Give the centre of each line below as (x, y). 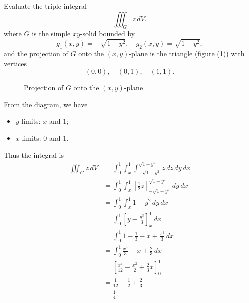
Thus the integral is (34, 155)
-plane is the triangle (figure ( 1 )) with (187, 53)
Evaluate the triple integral (45, 6)
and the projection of (36, 53)
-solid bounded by (108, 34)
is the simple (51, 34)
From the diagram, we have (46, 104)
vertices (15, 63)
